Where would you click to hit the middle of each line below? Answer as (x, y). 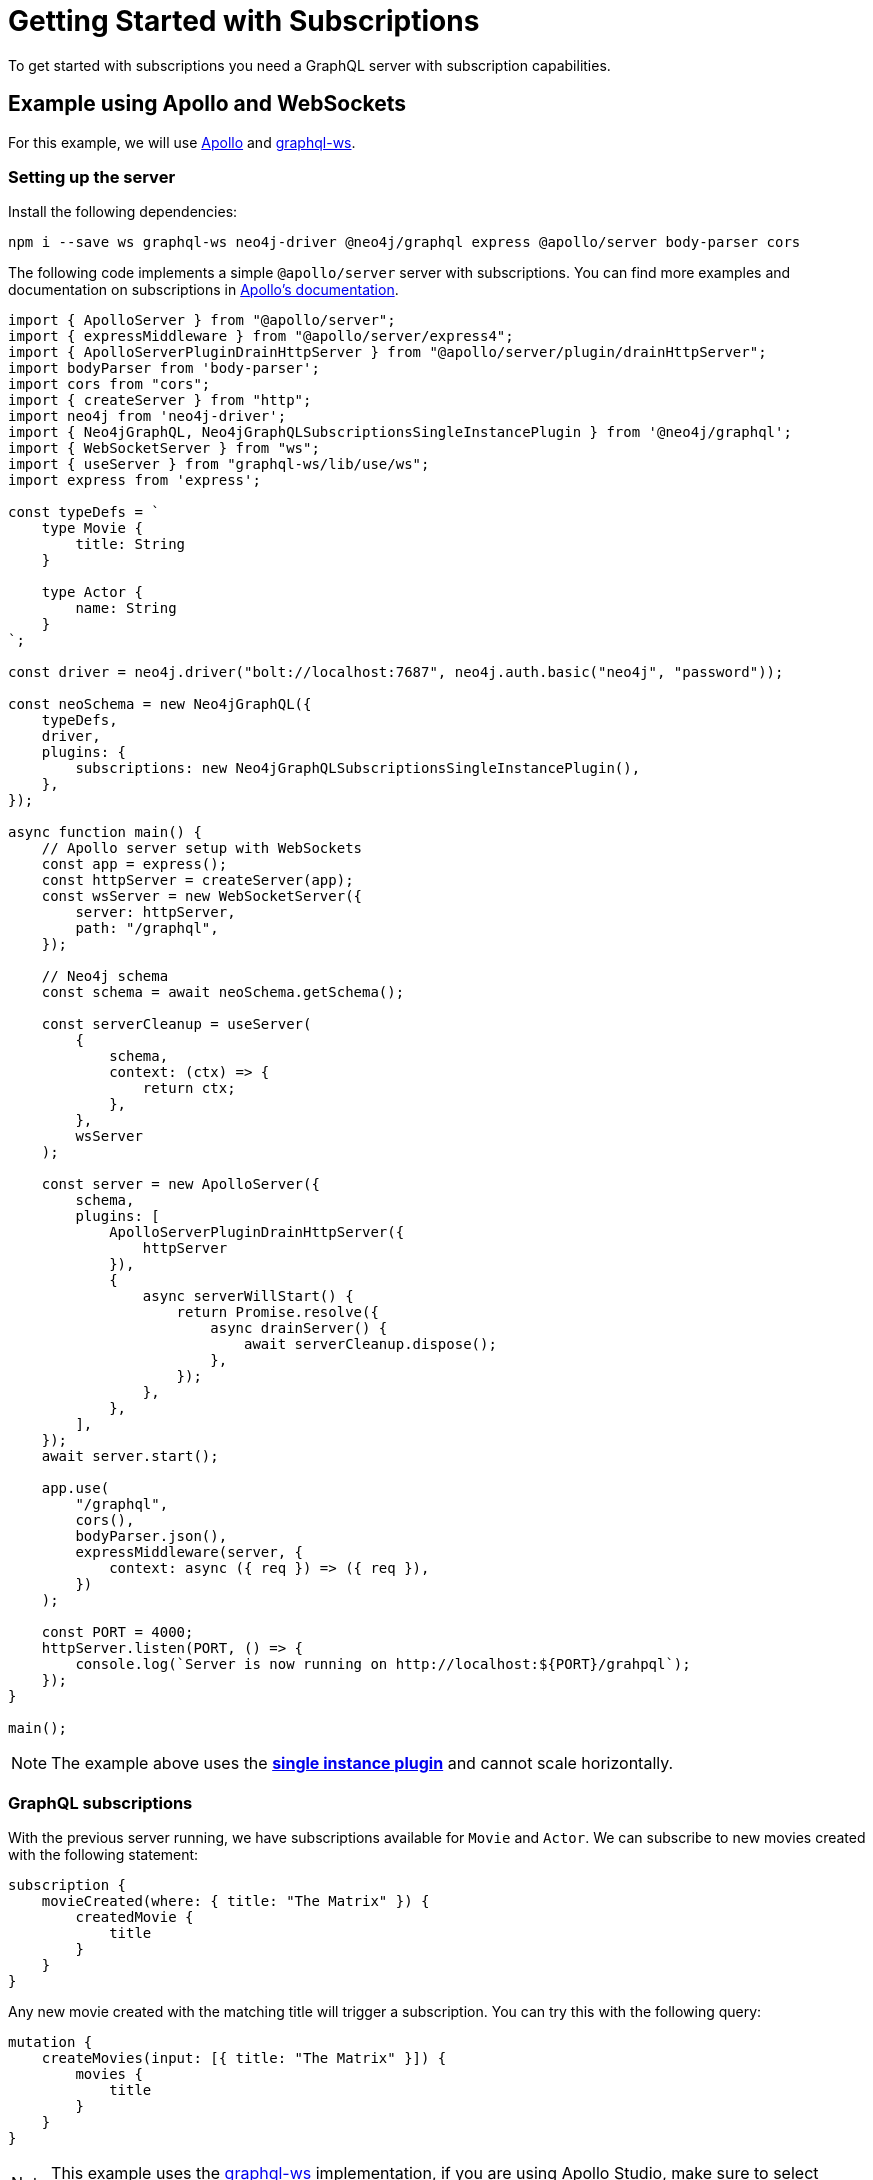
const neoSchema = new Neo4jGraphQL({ (160, 704)
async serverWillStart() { (248, 1296)
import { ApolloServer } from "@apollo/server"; (202, 320)
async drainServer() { (299, 1328)
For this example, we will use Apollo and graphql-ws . (182, 142)
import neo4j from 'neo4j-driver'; (147, 416)
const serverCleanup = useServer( (176, 1024)
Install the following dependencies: (123, 212)
